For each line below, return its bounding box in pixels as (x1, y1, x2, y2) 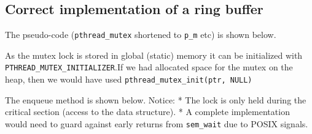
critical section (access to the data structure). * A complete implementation (5, 105, 290, 118)
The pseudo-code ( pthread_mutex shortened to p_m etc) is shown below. (5, 28, 276, 41)
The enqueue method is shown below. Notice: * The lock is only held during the (5, 93, 306, 106)
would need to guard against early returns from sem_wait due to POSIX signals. (5, 117, 308, 130)
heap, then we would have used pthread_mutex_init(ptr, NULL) (5, 73, 252, 86)
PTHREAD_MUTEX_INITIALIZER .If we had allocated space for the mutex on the (5, 61, 293, 73)
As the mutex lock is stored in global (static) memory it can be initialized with (5, 48, 303, 61)
